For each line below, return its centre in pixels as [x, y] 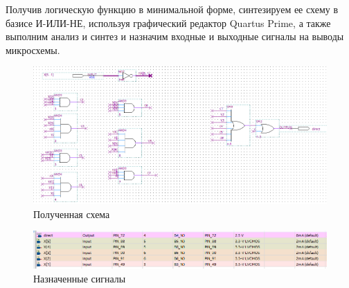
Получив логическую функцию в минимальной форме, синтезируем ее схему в [172, 9]
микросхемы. [33, 49]
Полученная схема [72, 214]
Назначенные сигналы [80, 278]
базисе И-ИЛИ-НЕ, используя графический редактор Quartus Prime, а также [168, 22]
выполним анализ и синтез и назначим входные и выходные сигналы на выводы [175, 36]
